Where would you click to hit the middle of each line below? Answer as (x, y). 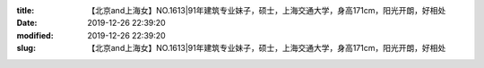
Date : (27, 23)
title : (26, 10)
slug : (26, 48)
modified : (35, 35)
